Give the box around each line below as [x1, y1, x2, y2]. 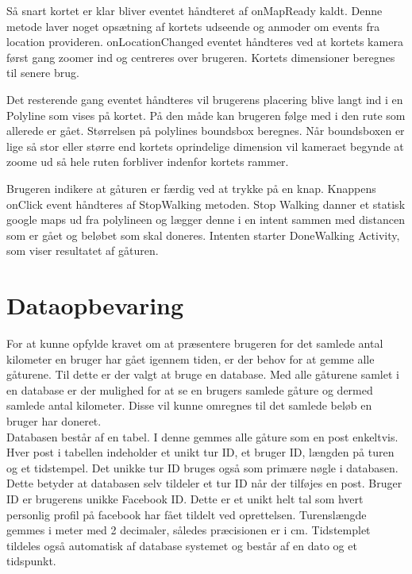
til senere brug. [6, 64, 79, 81]
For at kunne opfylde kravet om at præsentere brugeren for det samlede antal [6, 335, 383, 352]
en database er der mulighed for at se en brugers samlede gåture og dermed [6, 381, 373, 398]
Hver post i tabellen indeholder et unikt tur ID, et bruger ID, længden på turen [6, 444, 395, 460]
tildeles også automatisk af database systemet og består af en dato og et [6, 537, 357, 553]
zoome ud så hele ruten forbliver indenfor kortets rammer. [6, 153, 289, 170]
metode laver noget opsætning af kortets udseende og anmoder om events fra [6, 17, 380, 34]
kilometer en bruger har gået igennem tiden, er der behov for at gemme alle [6, 350, 375, 367]
